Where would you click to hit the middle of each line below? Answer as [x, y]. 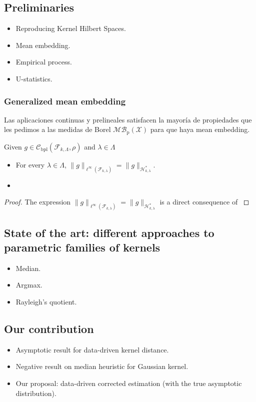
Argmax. [29, 285]
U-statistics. [34, 78]
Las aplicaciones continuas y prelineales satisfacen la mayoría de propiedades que [128, 119]
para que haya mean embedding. [200, 129]
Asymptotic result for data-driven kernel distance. [92, 349]
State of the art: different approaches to [109, 232]
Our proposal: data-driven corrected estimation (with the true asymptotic [129, 383]
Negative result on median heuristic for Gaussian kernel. [102, 366]
